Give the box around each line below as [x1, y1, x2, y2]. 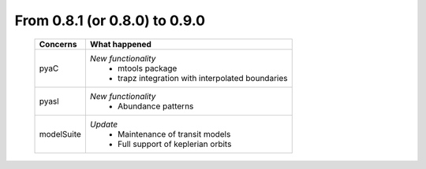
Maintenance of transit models [117, 128, 231, 139]
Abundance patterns [117, 101, 194, 112]
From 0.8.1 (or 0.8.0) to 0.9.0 [14, 12, 205, 29]
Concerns [39, 39, 77, 50]
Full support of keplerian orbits [117, 138, 232, 149]
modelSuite [39, 128, 82, 139]
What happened [89, 39, 151, 50]
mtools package [117, 63, 177, 74]
